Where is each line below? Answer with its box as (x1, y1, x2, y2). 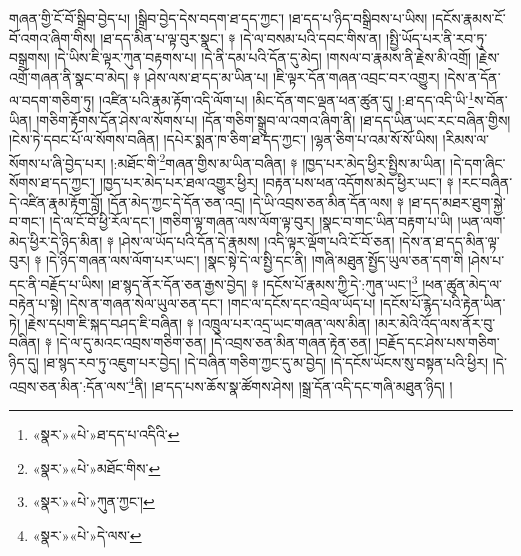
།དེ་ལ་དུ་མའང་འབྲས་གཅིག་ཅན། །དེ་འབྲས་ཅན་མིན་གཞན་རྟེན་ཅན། (56, 332, 372, 353)
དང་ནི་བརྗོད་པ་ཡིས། (9, 273, 104, 294)
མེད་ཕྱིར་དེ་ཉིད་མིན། (9, 230, 103, 251)
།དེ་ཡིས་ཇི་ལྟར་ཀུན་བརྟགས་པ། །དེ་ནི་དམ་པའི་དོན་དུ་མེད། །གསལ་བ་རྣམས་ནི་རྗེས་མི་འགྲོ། (54, 47, 472, 68)
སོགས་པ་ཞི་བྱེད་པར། (9, 152, 106, 173)
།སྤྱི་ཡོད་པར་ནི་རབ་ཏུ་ (386, 27, 488, 48)
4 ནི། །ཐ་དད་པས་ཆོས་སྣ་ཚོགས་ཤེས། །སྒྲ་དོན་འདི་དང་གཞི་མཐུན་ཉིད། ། (128, 372, 453, 396)
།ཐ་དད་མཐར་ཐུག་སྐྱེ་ (408, 191, 506, 212)
